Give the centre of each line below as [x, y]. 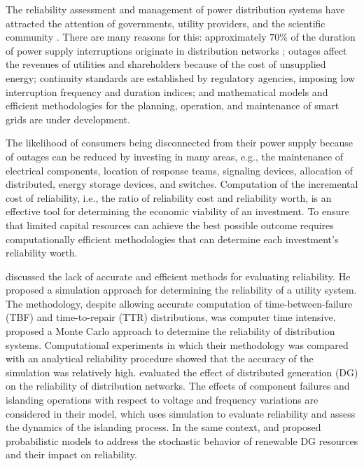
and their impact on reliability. [71, 454]
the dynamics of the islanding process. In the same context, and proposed [163, 427]
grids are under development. [68, 119]
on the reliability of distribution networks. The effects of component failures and [178, 386]
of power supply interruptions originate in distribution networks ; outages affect [176, 50]
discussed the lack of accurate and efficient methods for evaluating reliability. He [178, 276]
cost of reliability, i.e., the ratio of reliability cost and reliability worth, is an [169, 197]
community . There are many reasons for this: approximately [136, 37]
